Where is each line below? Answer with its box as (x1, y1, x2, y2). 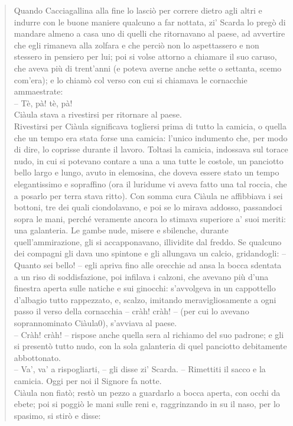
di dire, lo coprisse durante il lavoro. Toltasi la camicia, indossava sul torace (14, 143, 288, 155)
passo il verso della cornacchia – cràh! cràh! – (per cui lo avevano (14, 305, 249, 317)
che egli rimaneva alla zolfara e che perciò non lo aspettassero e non (14, 38, 259, 51)
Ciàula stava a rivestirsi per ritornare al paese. (14, 108, 182, 121)
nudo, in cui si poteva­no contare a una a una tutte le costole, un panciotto (14, 154, 284, 167)
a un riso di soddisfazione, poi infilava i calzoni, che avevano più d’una (14, 270, 269, 282)
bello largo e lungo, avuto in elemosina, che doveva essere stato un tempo (14, 166, 279, 178)
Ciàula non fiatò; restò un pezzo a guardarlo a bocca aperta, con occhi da (14, 386, 281, 398)
